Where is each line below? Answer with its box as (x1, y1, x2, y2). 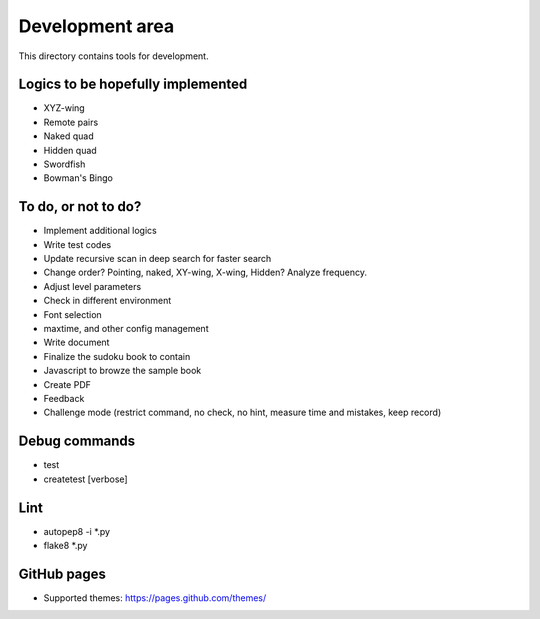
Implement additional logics (43, 225, 157, 237)
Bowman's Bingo (43, 172, 114, 184)
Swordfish (43, 158, 86, 170)
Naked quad (43, 130, 94, 142)
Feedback (43, 393, 85, 404)
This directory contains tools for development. (18, 50, 209, 62)
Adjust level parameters (43, 280, 142, 292)
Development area (18, 15, 175, 37)
